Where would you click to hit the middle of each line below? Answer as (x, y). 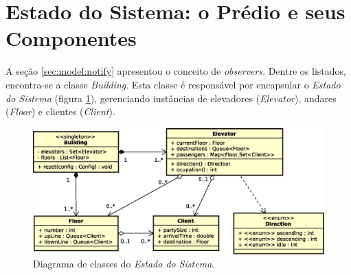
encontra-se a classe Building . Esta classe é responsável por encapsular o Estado (173, 84)
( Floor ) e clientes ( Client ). (60, 111)
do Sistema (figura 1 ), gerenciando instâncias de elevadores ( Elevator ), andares (171, 98)
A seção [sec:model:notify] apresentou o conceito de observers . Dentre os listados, (176, 71)
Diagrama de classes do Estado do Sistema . (124, 264)
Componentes (71, 38)
